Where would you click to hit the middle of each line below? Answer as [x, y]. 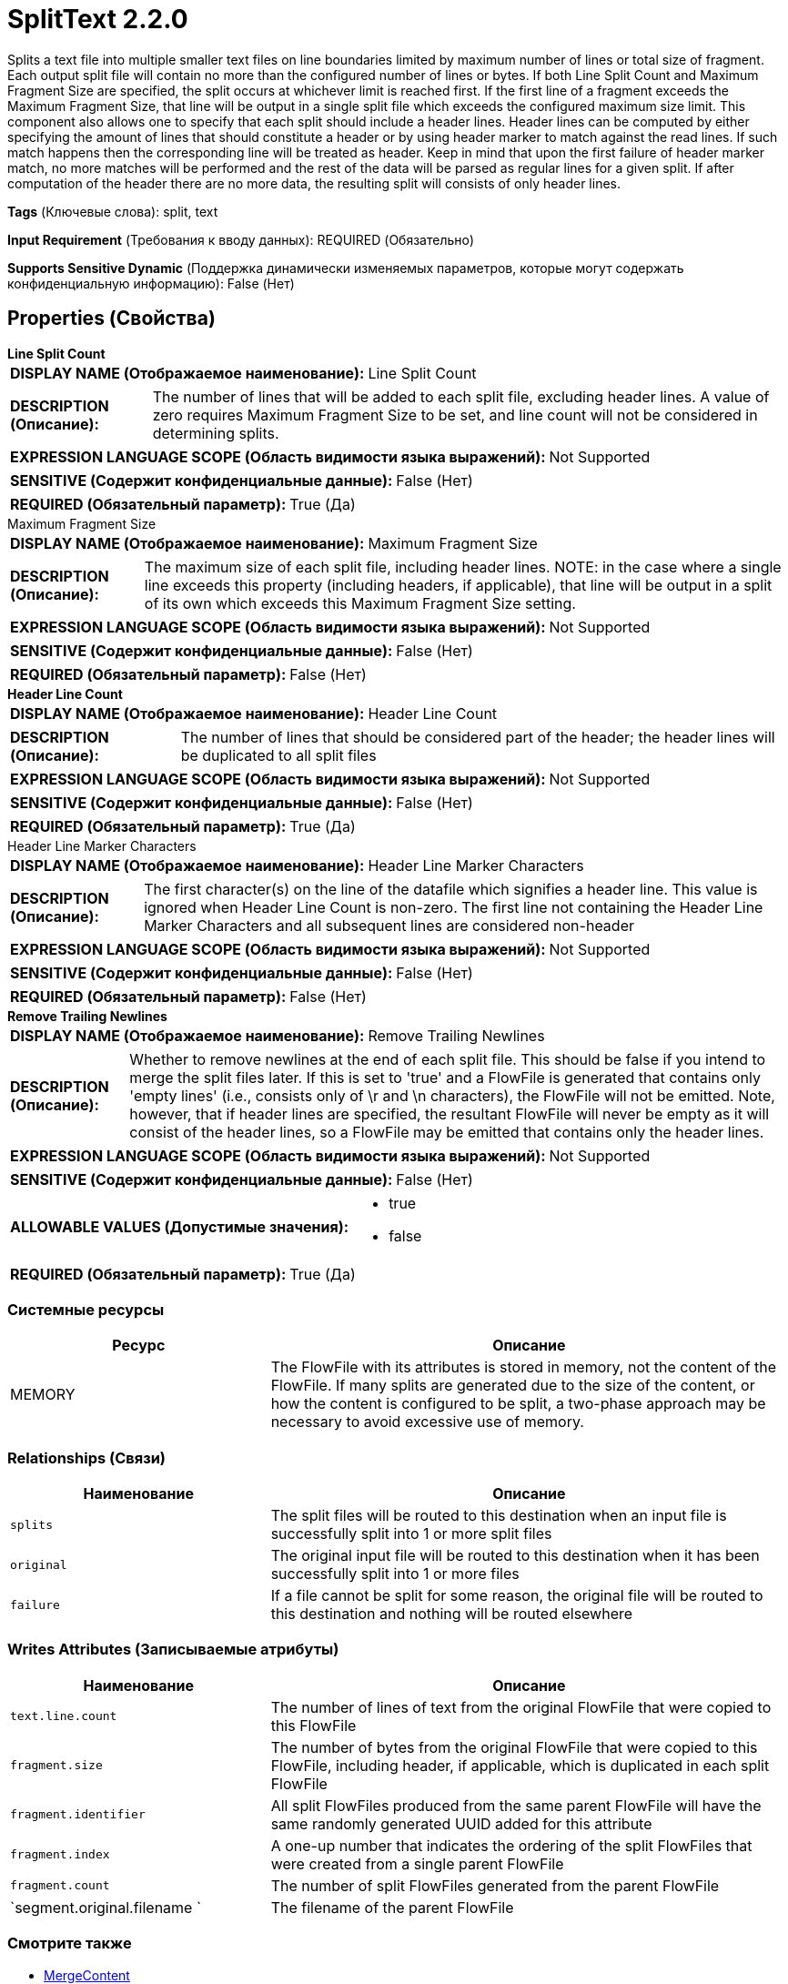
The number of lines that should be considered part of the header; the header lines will [478, 737]
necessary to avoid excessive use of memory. [427, 1422]
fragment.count [60, 1886]
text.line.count [64, 1716]
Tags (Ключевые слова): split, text [113, 211]
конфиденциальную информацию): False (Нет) [151, 283]
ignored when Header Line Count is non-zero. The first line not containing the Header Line [454, 907]
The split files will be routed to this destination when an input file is [499, 1516]
